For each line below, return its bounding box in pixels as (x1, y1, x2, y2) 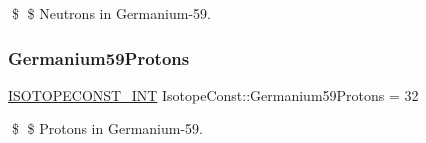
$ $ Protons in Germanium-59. (11, 118, 203, 139)
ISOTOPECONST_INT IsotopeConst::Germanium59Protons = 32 (8, 84, 419, 105)
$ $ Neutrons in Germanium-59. (11, 3, 211, 23)
